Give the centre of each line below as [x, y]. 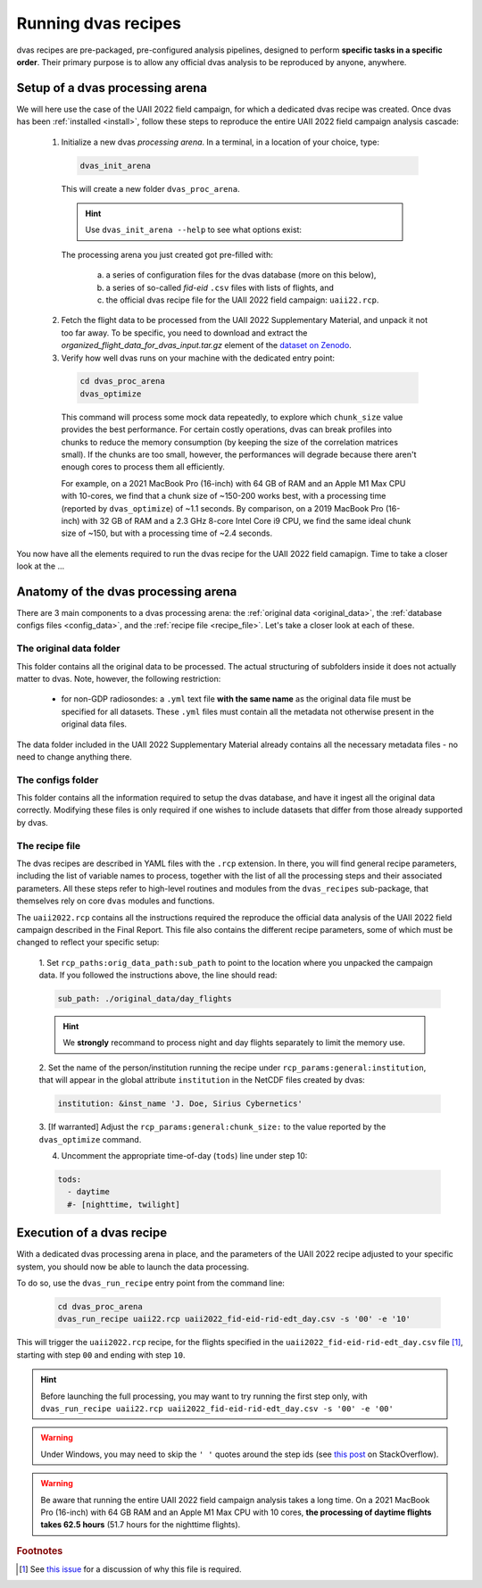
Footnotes [40, 1551]
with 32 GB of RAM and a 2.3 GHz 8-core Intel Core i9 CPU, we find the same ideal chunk [246, 520]
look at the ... [41, 566]
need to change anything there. [75, 757]
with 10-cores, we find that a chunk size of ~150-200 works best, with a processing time [224, 496]
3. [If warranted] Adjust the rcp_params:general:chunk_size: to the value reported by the [212, 1127]
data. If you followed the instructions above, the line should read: [158, 975]
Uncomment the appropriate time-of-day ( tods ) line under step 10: [184, 1156]
